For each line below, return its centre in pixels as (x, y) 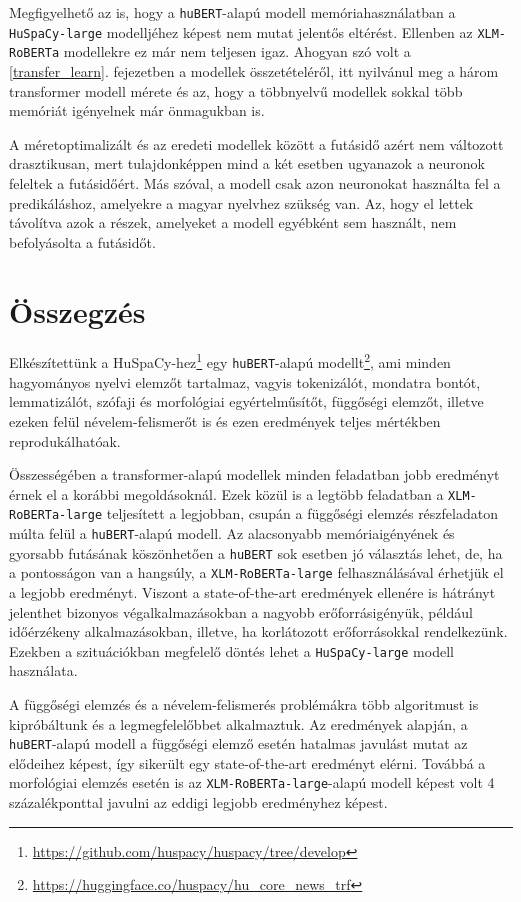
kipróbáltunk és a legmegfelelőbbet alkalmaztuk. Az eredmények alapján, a (238, 723)
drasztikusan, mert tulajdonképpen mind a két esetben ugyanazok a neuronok (247, 163)
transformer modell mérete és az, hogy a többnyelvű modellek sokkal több (236, 90)
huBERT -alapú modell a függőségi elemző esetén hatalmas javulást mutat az (238, 743)
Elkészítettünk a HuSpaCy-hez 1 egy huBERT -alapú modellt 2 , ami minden (230, 361)
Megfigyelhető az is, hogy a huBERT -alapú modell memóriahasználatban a (232, 12)
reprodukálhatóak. (65, 440)
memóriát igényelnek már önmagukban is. (137, 110)
